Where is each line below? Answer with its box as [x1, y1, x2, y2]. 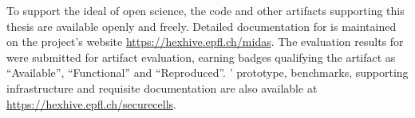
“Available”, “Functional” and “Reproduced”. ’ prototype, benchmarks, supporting [6, 64, 409, 81]
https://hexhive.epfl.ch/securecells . [6, 95, 177, 112]
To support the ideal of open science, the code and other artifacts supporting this [6, 2, 405, 18]
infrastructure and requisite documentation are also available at [6, 79, 318, 96]
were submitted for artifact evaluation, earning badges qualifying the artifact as [6, 48, 396, 65]
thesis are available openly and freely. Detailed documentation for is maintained [6, 17, 397, 34]
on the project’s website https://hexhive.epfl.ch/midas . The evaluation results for [6, 33, 404, 50]
